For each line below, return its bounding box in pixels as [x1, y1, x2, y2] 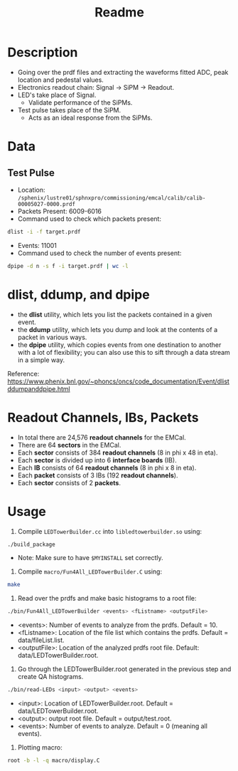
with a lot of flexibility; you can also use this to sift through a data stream [17, 348, 231, 356]
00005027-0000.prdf [17, 200, 76, 207]
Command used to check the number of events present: [17, 249, 182, 257]
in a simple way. [17, 356, 65, 364]
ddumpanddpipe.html [7, 384, 70, 393]
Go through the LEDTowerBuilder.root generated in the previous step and [17, 665, 232, 673]
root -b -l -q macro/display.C [7, 757, 100, 764]
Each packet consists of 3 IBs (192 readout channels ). [17, 471, 178, 480]
